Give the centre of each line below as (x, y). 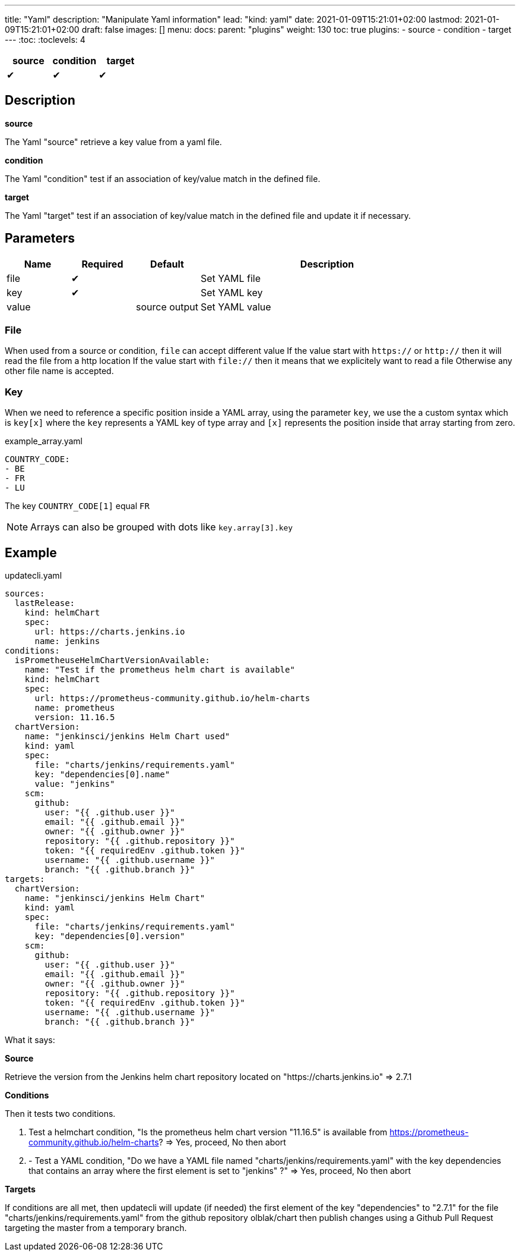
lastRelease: (45, 603)
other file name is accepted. (59, 371)
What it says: (30, 1040)
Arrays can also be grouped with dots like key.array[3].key (162, 527)
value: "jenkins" (75, 784)
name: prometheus (75, 708)
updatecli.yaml (34, 576)
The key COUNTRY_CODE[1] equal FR (77, 506)
